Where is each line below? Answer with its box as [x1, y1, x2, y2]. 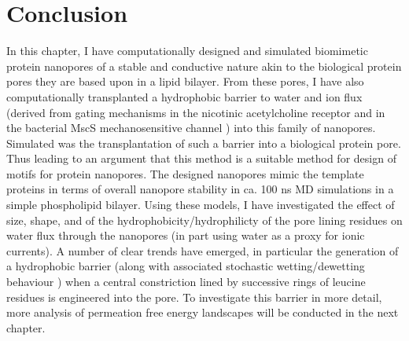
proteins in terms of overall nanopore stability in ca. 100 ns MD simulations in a [6, 181, 394, 197]
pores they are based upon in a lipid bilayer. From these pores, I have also [6, 73, 364, 90]
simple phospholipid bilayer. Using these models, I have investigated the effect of [6, 196, 395, 213]
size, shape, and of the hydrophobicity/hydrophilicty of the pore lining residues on [6, 211, 403, 228]
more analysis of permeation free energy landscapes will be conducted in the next [6, 304, 399, 321]
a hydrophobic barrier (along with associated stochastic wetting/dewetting [6, 258, 365, 274]
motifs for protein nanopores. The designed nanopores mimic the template [6, 165, 364, 181]
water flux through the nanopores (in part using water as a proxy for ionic [6, 227, 365, 244]
